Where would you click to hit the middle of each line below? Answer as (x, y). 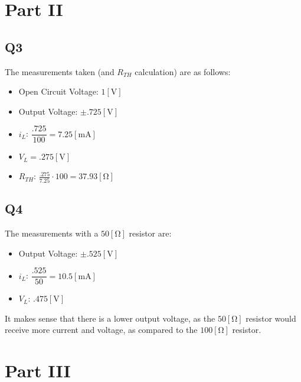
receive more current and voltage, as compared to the (101, 330)
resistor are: (150, 233)
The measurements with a (52, 233)
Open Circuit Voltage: (58, 91)
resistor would (271, 318)
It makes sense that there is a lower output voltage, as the (110, 318)
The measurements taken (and (60, 71)
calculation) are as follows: (183, 71)
